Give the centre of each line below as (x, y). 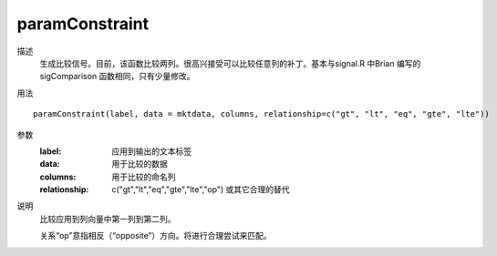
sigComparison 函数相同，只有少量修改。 (117, 77)
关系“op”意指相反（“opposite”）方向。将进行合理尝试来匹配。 (156, 236)
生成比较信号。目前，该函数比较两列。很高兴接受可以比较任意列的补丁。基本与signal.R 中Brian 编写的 (230, 63)
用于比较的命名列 (144, 177)
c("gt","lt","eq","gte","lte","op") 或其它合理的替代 (201, 189)
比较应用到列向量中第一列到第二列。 (108, 219)
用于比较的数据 (140, 164)
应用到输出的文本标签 (151, 151)
